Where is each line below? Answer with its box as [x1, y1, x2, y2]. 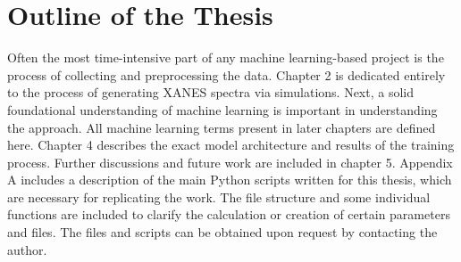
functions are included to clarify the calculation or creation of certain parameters [7, 205, 450, 224]
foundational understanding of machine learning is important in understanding [7, 100, 438, 119]
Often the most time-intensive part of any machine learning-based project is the [7, 48, 444, 67]
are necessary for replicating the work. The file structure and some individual [7, 187, 431, 206]
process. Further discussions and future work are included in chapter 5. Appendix [7, 152, 453, 171]
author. [7, 240, 47, 258]
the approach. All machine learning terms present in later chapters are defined [7, 118, 436, 136]
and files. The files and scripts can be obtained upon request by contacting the [7, 223, 438, 242]
